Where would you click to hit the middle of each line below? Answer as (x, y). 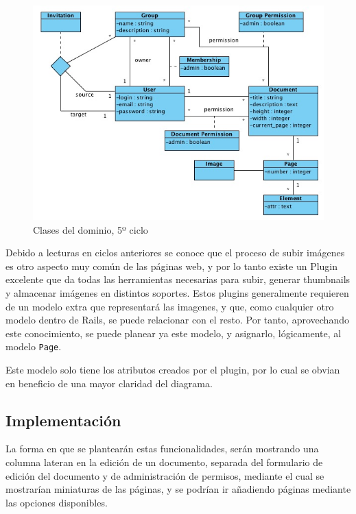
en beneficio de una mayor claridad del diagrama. (109, 383)
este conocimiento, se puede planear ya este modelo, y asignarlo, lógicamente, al (174, 333)
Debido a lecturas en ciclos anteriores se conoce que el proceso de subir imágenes (175, 253)
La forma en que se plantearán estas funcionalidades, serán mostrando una (162, 449)
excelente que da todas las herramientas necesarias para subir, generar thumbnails (178, 279)
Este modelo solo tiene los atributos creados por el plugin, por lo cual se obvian (173, 369)
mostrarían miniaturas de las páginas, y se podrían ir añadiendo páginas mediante (178, 489)
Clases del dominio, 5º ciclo (91, 229)
